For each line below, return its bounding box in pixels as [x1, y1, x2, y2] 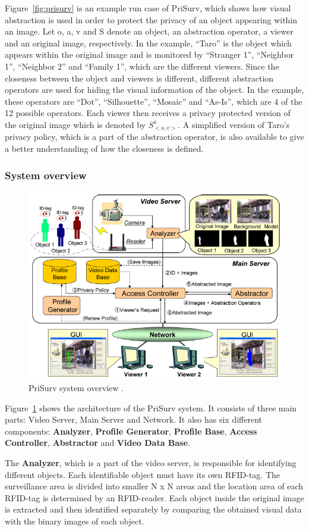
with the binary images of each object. [5, 515, 144, 527]
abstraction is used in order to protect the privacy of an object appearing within [5, 13, 298, 26]
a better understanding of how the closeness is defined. [5, 142, 204, 154]
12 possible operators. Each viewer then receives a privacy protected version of [5, 107, 291, 119]
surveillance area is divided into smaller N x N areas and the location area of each [5, 480, 304, 492]
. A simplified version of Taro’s [178, 118, 290, 130]
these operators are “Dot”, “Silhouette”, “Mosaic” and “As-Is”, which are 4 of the [5, 95, 302, 107]
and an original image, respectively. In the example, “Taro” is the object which [5, 36, 292, 49]
